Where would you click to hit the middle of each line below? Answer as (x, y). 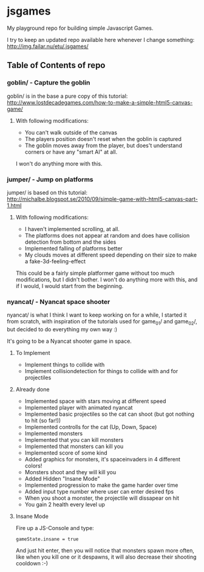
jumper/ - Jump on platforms (50, 179)
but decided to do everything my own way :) (62, 329)
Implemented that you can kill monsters (74, 440)
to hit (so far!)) (43, 421)
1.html (14, 205)
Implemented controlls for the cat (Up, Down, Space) (91, 427)
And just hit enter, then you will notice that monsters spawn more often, (105, 551)
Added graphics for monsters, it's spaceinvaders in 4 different (103, 460)
